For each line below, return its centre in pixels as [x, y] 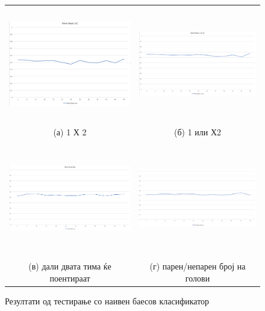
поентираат [70, 278]
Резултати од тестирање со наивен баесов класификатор [107, 300]
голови [198, 278]
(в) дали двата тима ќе [70, 266]
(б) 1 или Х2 [198, 131]
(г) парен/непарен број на [198, 266]
